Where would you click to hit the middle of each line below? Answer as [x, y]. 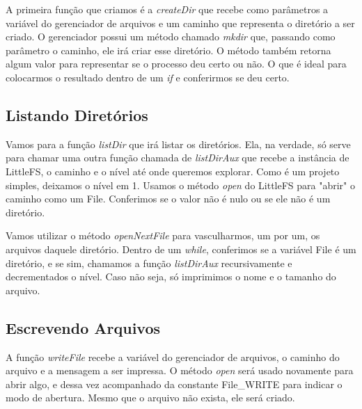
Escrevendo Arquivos [83, 327]
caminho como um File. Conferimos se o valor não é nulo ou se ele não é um [168, 199]
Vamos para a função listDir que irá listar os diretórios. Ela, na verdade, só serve [178, 144]
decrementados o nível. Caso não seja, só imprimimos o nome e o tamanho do [171, 276]
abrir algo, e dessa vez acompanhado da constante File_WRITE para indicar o [174, 384]
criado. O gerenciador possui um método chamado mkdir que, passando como [171, 37]
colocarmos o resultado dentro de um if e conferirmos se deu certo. [148, 77]
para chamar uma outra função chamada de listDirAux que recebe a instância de [178, 158]
